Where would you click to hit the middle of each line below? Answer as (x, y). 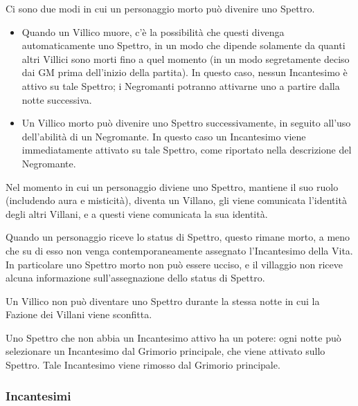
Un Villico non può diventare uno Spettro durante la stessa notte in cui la (163, 301)
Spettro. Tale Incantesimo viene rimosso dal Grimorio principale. (143, 365)
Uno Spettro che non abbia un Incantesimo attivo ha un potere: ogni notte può (173, 337)
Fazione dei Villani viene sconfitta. (79, 314)
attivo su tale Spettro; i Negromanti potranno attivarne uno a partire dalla (181, 85)
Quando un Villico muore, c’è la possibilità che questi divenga (153, 31)
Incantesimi (38, 395)
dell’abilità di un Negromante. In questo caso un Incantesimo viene (164, 136)
